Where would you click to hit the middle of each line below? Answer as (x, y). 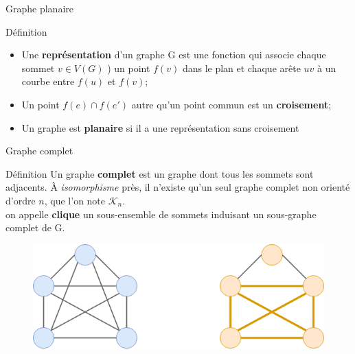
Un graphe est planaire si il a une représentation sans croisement (160, 127)
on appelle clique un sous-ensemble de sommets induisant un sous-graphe (161, 214)
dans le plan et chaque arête (241, 68)
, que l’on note (75, 200)
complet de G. (35, 227)
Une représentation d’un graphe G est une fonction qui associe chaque (174, 55)
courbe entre (48, 81)
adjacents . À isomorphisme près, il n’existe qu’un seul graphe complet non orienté (178, 187)
